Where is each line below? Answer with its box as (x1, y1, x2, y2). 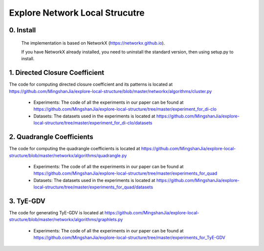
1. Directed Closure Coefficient (9, 68, 105, 77)
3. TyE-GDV (9, 197, 46, 205)
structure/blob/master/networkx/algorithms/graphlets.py (9, 217, 123, 223)
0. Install (9, 26, 36, 34)
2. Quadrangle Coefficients (9, 133, 93, 141)
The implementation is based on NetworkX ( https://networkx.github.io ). (21, 40, 165, 46)
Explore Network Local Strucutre (9, 7, 145, 18)
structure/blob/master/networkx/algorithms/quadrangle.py (9, 152, 127, 159)
